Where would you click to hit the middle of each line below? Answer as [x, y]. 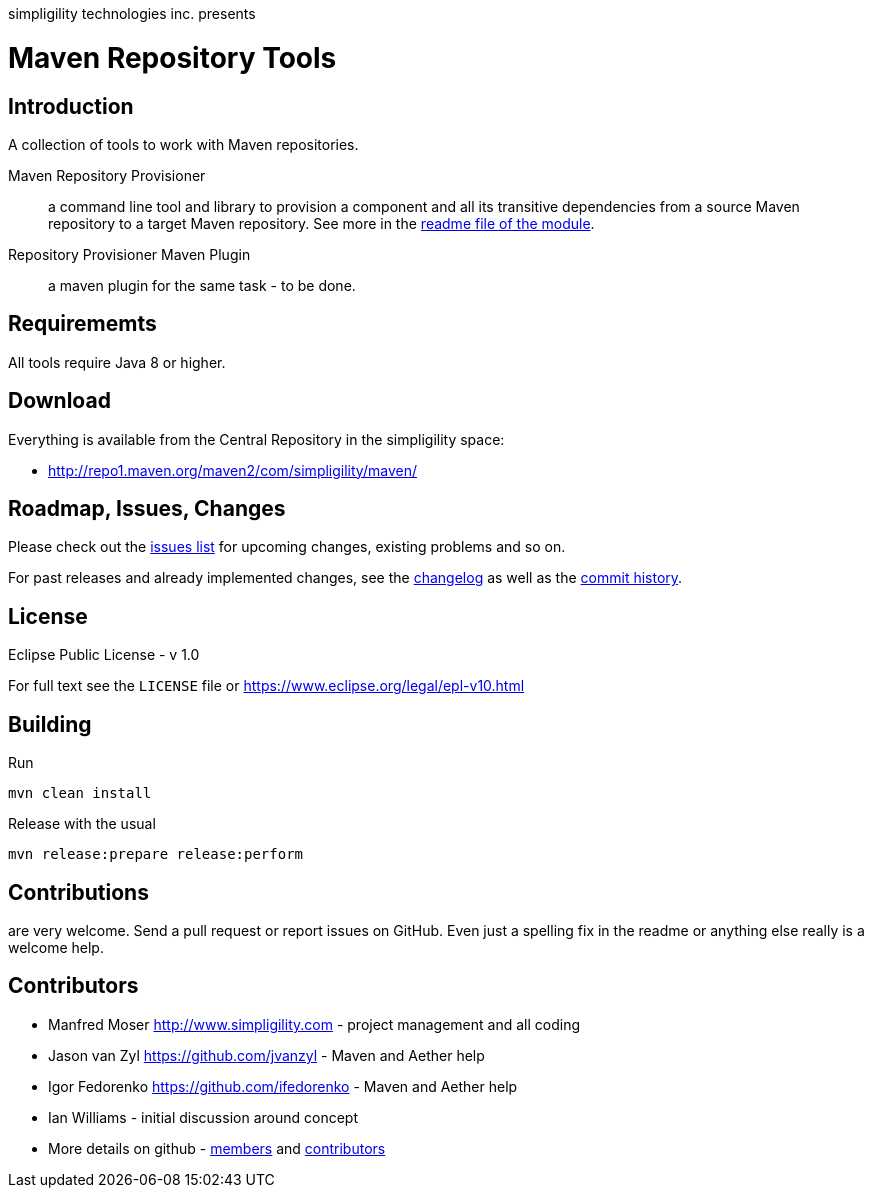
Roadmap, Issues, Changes [147, 509]
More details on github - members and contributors [217, 1148]
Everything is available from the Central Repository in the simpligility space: [256, 439]
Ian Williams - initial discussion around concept [203, 1117]
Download [59, 401]
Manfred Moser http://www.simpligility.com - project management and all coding [314, 1024]
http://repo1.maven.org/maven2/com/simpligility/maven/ [232, 470]
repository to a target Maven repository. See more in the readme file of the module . [321, 223]
